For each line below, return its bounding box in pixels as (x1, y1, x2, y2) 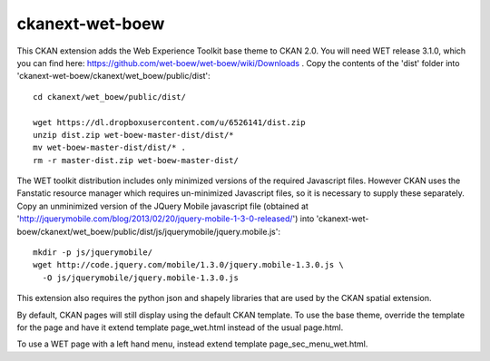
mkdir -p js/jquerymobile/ (33, 248, 153, 258)
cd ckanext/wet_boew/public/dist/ (33, 92, 186, 102)
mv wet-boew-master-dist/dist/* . (33, 142, 186, 153)
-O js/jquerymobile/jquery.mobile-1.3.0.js (42, 272, 240, 283)
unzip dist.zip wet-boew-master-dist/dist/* (33, 130, 235, 140)
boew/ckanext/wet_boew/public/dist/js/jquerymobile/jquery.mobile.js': (16, 226, 281, 237)
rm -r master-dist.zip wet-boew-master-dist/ (33, 155, 240, 165)
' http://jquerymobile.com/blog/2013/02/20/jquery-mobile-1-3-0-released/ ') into (16, 213, 315, 224)
